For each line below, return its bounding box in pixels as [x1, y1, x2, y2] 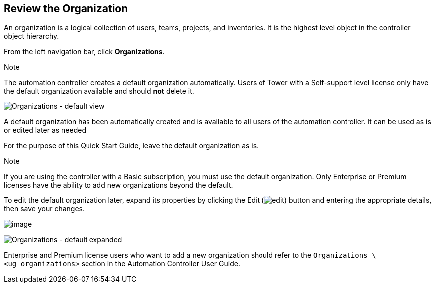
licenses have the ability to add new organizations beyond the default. [4, 181, 233, 190]
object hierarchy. [4, 32, 59, 41]
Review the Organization [4, 2, 128, 15]
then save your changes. [4, 204, 85, 213]
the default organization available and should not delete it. [4, 87, 194, 96]
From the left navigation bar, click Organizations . [4, 47, 165, 56]
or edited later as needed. [4, 126, 88, 135]
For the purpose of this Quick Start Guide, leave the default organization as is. [4, 141, 259, 150]
